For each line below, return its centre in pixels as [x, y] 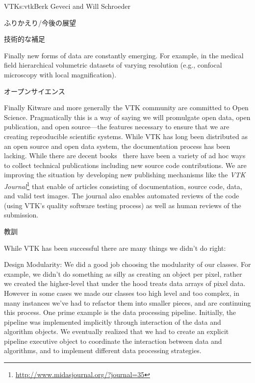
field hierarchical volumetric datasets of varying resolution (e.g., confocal [113, 65]
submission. [21, 215]
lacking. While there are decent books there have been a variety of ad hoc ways [125, 156]
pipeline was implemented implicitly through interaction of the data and [113, 322]
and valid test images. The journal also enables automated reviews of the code [122, 196]
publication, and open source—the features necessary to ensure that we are [117, 127]
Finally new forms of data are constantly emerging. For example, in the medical [124, 55]
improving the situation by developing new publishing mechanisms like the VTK [125, 175]
